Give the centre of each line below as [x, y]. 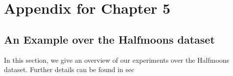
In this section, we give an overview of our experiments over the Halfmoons [117, 60]
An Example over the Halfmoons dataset [109, 39]
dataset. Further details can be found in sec [69, 69]
